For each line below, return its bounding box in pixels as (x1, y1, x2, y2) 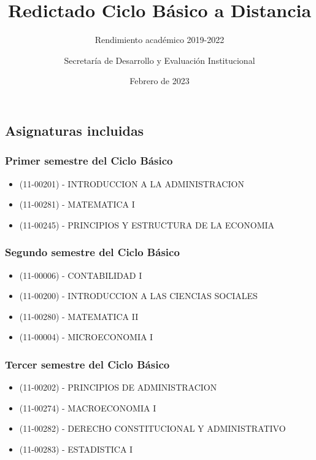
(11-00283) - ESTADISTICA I (19, 442, 133, 455)
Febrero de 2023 (129, 74, 190, 87)
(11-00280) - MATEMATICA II (19, 310, 139, 322)
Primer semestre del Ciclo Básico (5, 153, 173, 168)
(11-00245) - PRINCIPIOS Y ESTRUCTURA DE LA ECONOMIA (19, 218, 275, 231)
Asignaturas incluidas (5, 120, 144, 139)
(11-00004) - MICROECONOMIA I (19, 330, 153, 343)
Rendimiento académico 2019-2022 (94, 33, 225, 46)
